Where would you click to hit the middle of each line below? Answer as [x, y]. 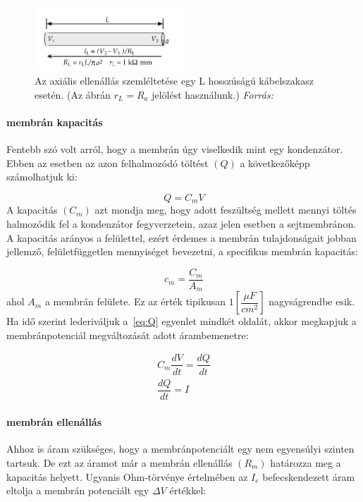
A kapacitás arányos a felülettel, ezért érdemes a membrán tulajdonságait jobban [181, 237]
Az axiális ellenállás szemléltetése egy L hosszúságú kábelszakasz [174, 81]
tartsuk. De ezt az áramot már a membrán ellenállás [119, 463]
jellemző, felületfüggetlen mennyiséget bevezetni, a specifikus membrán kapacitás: [182, 251]
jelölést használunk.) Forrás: [213, 94]
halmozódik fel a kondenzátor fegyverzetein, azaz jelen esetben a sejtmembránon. [181, 223]
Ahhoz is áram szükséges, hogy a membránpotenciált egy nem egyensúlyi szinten [180, 449]
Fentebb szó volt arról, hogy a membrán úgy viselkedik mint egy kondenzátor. [175, 149]
